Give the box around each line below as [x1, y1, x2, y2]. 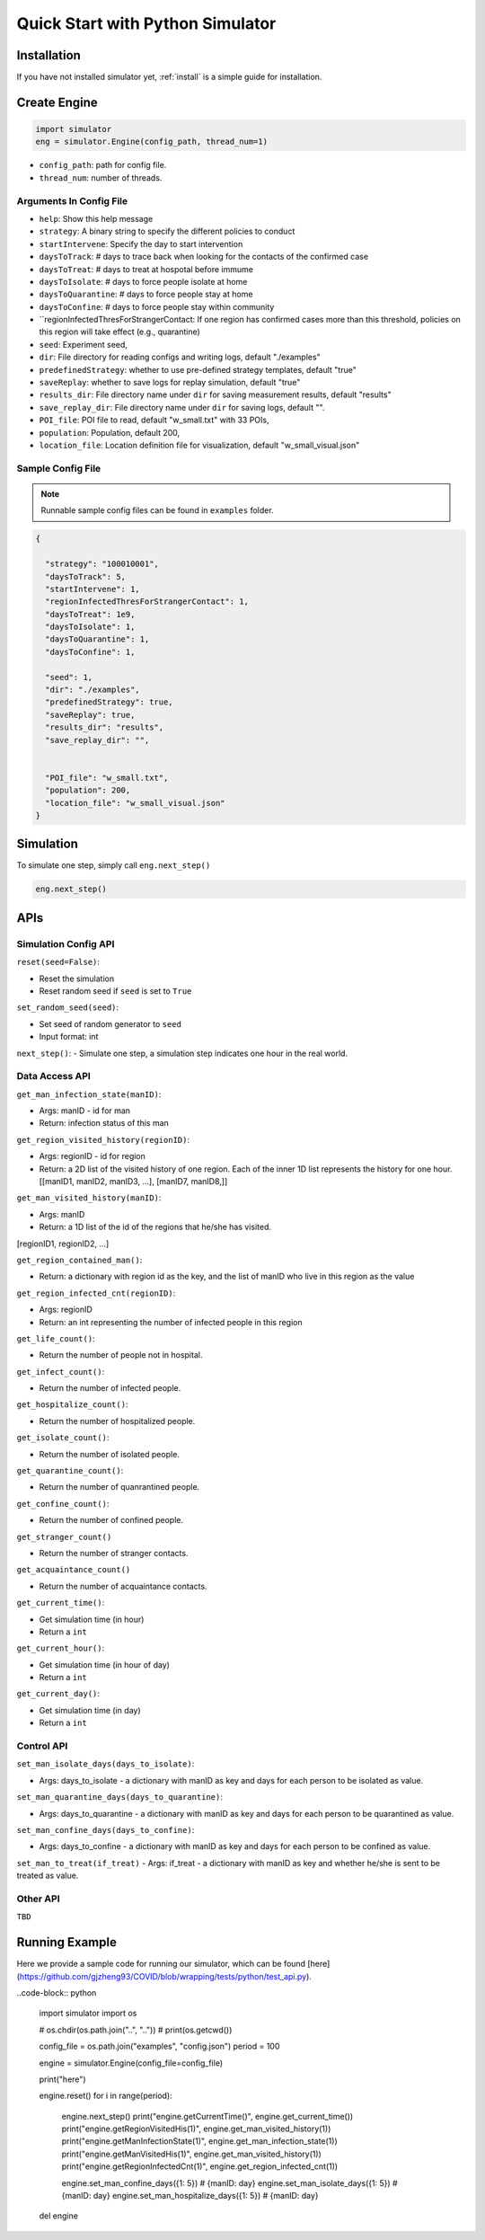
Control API [16, 1740, 68, 1752]
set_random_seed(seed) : [16, 1002, 119, 1013]
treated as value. [16, 1870, 79, 1881]
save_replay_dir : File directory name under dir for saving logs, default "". [39, 402, 325, 412]
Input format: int [39, 1031, 99, 1042]
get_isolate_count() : [16, 1432, 110, 1443]
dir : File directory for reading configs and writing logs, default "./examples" [39, 351, 321, 363]
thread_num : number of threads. [39, 172, 163, 183]
